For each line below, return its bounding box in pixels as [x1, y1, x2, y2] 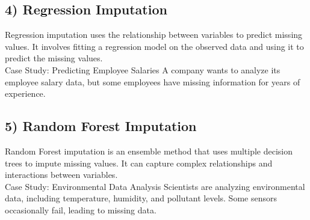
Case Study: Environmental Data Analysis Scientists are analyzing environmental [5, 180, 305, 192]
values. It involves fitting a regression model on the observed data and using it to [5, 40, 304, 52]
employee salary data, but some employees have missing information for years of [5, 75, 300, 88]
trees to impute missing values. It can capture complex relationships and [5, 156, 273, 169]
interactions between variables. [5, 168, 118, 181]
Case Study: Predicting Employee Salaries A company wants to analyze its [5, 63, 281, 76]
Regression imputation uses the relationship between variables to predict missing [5, 28, 303, 41]
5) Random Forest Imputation [5, 117, 197, 135]
